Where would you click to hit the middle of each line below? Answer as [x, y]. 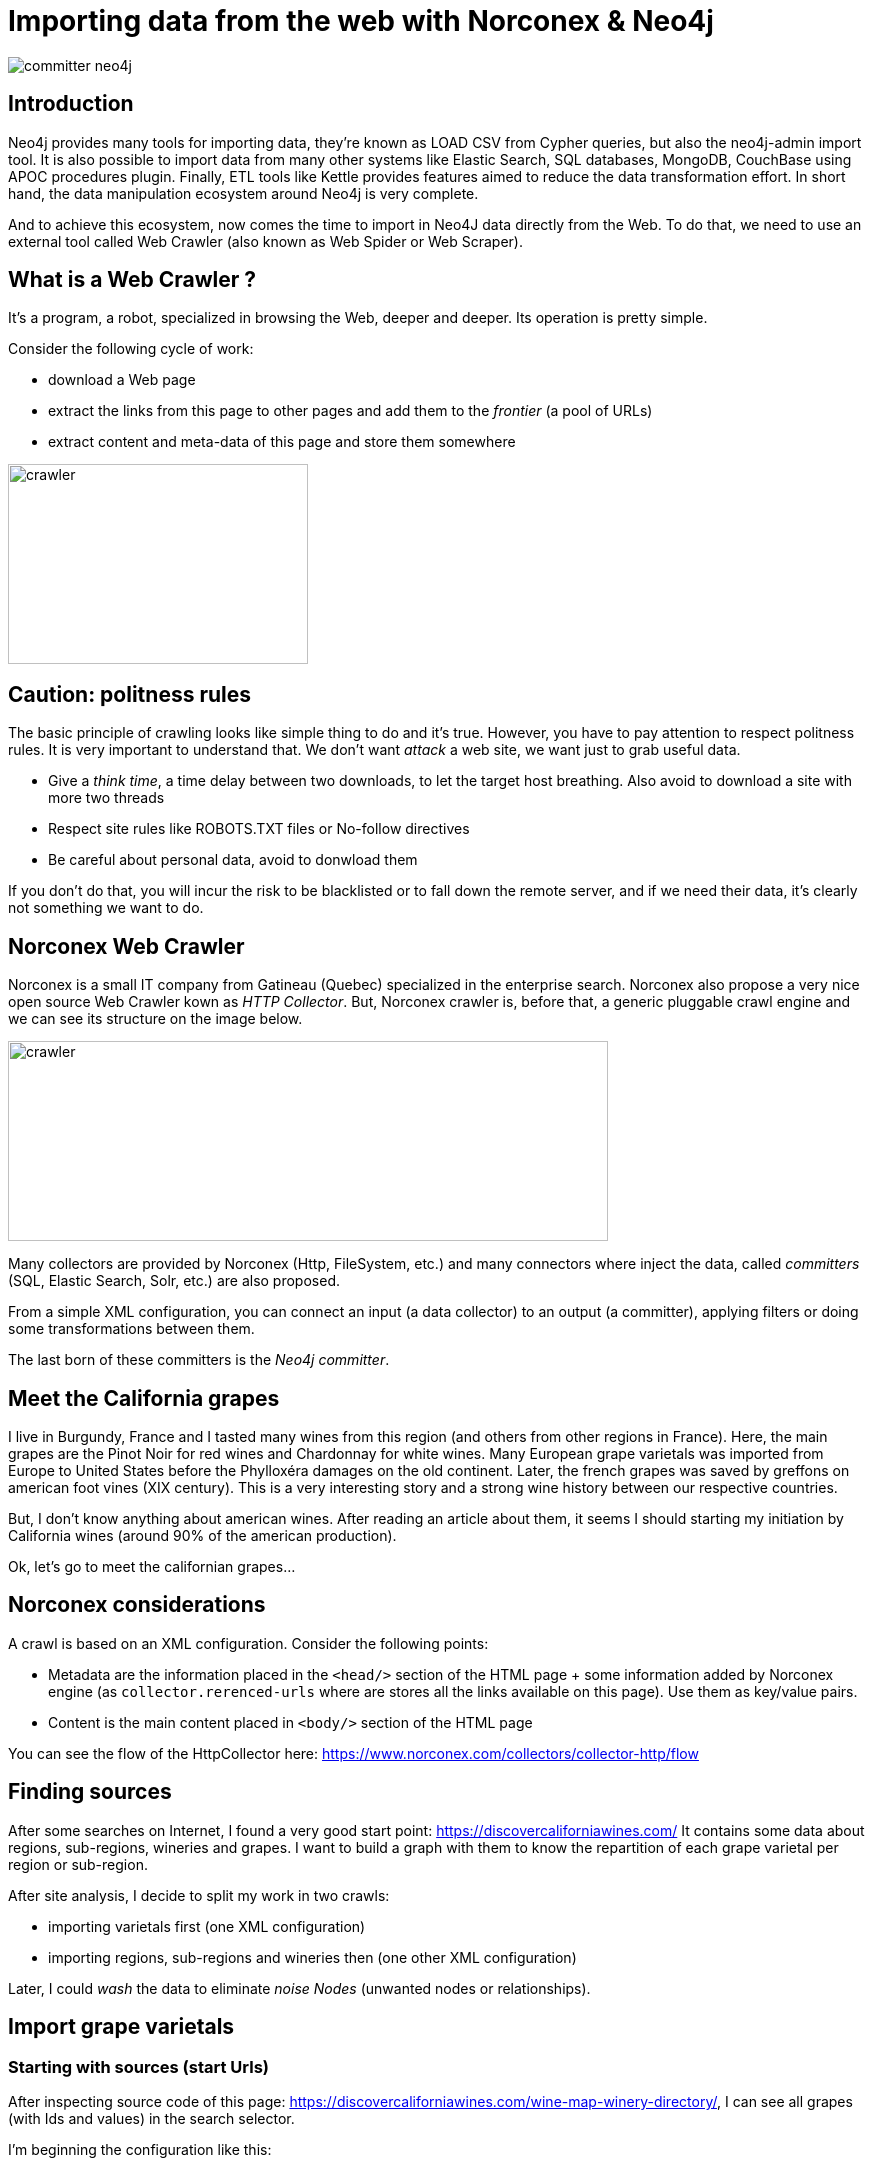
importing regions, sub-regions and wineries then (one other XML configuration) [312, 1957]
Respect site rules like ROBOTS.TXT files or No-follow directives [259, 829]
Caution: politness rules [129, 694]
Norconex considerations [137, 1605]
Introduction [71, 104]
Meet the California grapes [144, 1398]
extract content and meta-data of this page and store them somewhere [282, 442]
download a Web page [122, 380]
